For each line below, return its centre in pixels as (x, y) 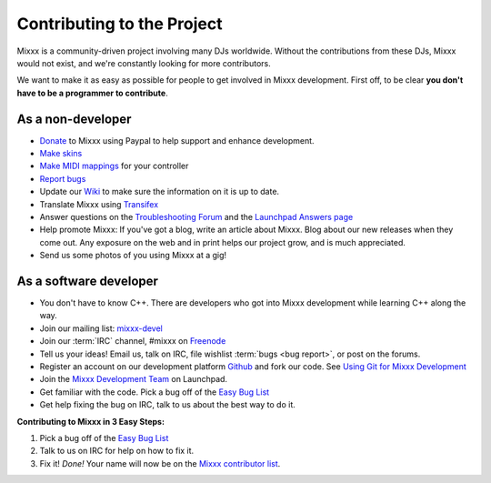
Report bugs (63, 178)
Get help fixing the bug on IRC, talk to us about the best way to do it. (167, 405)
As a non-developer (74, 119)
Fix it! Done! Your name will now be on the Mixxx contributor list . (160, 463)
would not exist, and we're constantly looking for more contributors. (144, 63)
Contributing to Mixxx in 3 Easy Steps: (91, 421)
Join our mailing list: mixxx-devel (101, 328)
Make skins (61, 154)
